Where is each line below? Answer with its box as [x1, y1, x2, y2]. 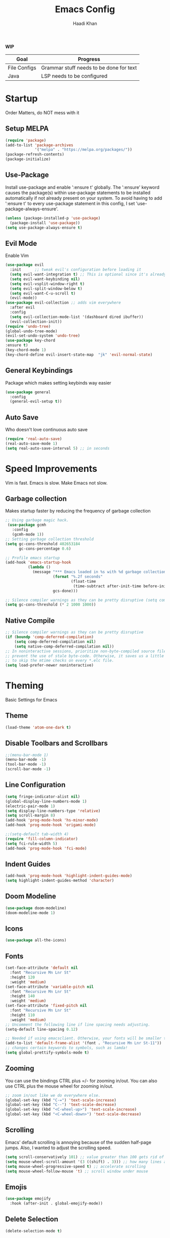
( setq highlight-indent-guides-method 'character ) [5, 878, 114, 883]
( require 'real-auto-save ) [5, 436, 62, 441]
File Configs [8, 64, 36, 71]
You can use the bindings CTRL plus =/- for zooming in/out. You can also [5, 1077, 158, 1084]
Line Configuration [5, 781, 66, 789]
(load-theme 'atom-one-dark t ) [5, 725, 71, 730]
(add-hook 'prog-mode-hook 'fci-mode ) [5, 846, 87, 851]
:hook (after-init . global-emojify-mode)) [10, 1201, 103, 1206]
